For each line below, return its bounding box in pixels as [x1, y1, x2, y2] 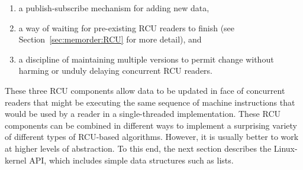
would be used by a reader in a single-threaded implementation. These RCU [5, 107, 281, 120]
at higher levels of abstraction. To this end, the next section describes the [5, 142, 272, 154]
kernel [5, 153, 27, 166]
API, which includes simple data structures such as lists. [29, 153, 234, 166]
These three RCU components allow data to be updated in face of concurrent [5, 84, 285, 96]
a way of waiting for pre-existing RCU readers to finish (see [18, 21, 235, 34]
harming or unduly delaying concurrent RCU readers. [18, 64, 213, 77]
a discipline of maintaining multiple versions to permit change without [18, 53, 274, 65]
